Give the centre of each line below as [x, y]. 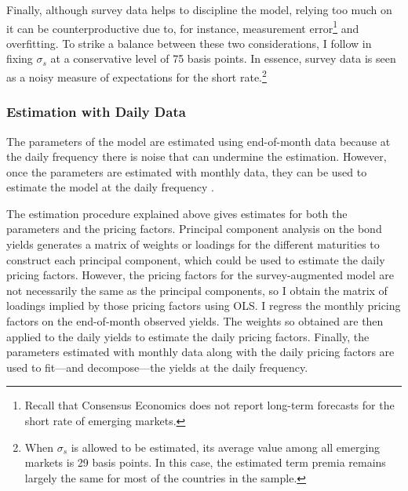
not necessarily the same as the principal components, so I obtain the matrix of [197, 290]
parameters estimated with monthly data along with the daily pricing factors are [200, 352]
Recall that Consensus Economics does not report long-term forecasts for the [209, 405]
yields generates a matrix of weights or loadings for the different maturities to [193, 244]
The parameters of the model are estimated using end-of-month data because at [199, 141]
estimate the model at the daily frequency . [110, 187]
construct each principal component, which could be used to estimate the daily [196, 259]
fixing [20, 58]
